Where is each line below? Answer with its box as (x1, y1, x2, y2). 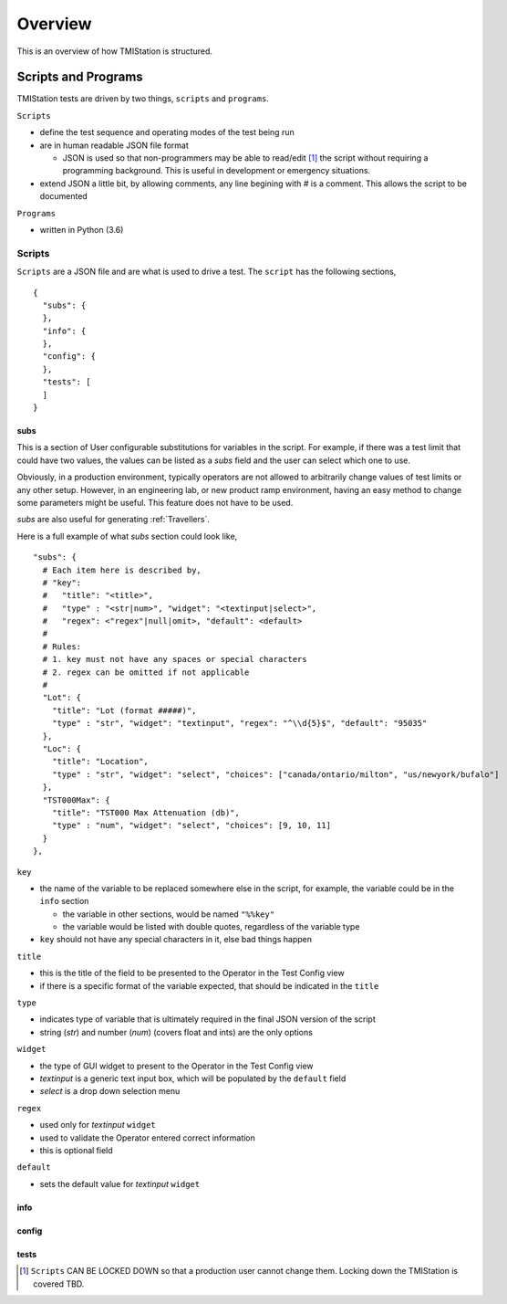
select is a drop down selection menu (39, 1086, 181, 1097)
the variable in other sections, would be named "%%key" (62, 909, 275, 920)
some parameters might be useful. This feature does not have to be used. (16, 497, 294, 508)
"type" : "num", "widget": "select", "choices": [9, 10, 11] (51, 820, 332, 831)
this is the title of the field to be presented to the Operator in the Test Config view (39, 968, 346, 979)
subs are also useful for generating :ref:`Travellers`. (16, 514, 210, 525)
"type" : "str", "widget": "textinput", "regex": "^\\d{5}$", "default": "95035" (51, 718, 428, 729)
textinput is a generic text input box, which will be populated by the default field (39, 1073, 347, 1084)
